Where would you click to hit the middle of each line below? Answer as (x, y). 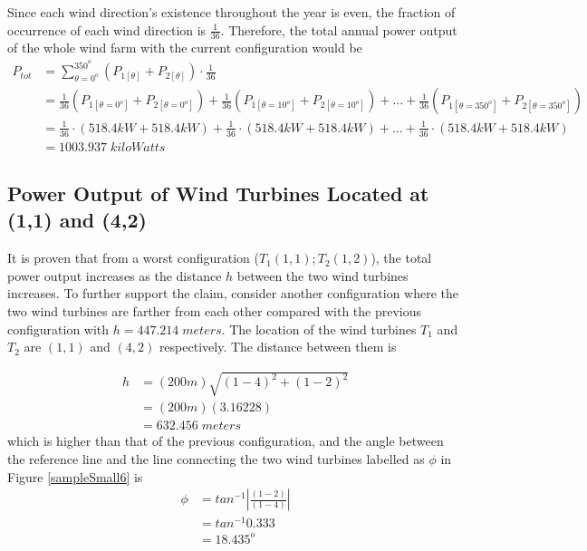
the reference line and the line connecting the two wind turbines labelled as (216, 458)
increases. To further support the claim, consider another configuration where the (233, 293)
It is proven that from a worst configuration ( (133, 258)
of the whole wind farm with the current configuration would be (185, 48)
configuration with (58, 329)
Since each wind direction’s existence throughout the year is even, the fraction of (231, 12)
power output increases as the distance (115, 275)
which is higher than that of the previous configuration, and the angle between (226, 441)
